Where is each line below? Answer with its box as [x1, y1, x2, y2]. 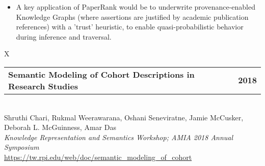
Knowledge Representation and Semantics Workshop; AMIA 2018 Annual [4, 131, 233, 142]
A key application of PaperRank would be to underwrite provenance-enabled [16, 2, 255, 12]
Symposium [4, 142, 39, 152]
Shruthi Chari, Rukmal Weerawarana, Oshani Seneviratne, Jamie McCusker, [4, 112, 244, 122]
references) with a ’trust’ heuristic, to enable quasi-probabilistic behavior [16, 21, 244, 32]
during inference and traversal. [16, 31, 112, 42]
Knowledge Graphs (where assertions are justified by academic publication [16, 11, 249, 22]
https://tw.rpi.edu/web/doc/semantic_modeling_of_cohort [4, 151, 192, 162]
